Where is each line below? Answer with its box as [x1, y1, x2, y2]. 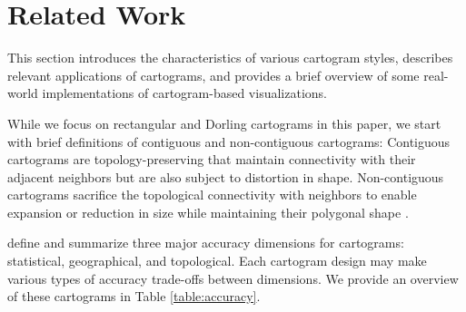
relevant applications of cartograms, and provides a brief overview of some [7, 65, 420, 84]
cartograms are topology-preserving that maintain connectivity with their [7, 150, 416, 169]
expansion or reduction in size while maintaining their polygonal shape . [7, 202, 409, 221]
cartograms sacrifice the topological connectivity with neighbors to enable [7, 185, 417, 204]
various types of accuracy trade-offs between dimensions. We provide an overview [7, 268, 459, 288]
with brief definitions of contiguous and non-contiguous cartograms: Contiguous [7, 132, 451, 151]
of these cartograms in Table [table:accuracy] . [7, 287, 261, 306]
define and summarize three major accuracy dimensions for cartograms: [7, 233, 404, 252]
